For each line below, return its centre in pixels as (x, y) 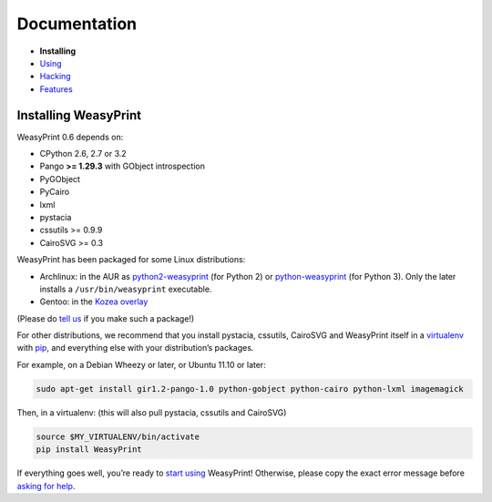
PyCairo (55, 192)
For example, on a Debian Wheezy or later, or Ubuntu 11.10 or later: (141, 364)
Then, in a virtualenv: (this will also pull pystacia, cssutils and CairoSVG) (152, 412)
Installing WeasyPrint (79, 115)
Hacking (56, 77)
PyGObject (60, 179)
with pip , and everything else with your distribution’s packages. (135, 348)
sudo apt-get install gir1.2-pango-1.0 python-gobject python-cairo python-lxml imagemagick (250, 389)
